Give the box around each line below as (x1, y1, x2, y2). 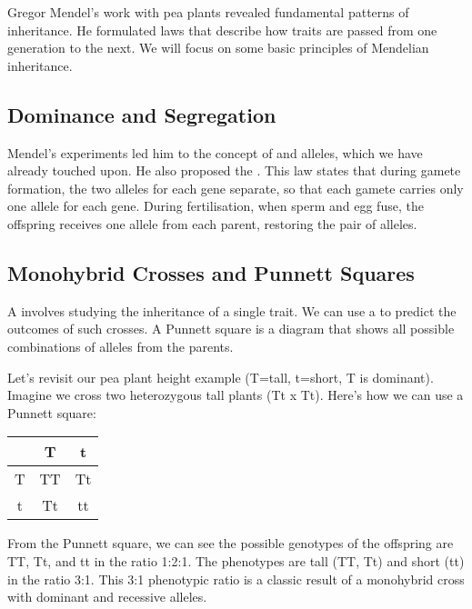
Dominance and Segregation (7, 100, 276, 128)
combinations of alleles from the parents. (7, 336, 234, 355)
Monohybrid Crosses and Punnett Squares (7, 258, 415, 286)
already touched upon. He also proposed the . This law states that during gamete (7, 161, 461, 180)
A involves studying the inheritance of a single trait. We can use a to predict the (7, 301, 457, 320)
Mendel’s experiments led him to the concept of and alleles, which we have (7, 143, 423, 162)
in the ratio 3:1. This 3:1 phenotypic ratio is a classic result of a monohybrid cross (7, 569, 465, 588)
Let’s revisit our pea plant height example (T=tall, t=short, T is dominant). (7, 367, 434, 386)
